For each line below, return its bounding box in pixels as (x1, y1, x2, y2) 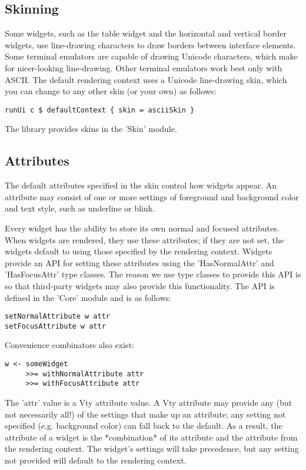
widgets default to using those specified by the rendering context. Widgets (5, 245, 272, 257)
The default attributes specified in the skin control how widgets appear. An (5, 179, 277, 191)
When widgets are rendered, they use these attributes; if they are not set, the (5, 233, 284, 246)
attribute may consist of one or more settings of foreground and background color (5, 190, 299, 203)
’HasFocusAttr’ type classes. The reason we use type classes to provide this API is (5, 268, 301, 280)
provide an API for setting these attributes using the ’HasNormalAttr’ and (5, 256, 274, 269)
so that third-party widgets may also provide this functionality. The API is (5, 279, 275, 292)
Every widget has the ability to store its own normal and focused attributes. (5, 222, 280, 234)
